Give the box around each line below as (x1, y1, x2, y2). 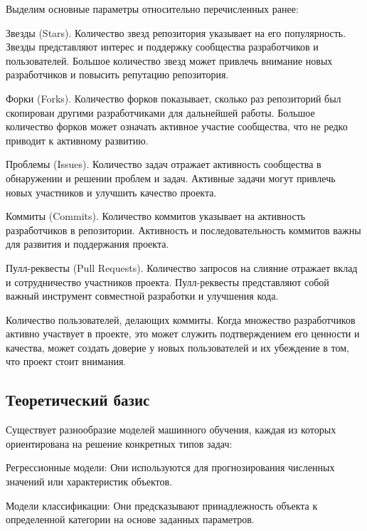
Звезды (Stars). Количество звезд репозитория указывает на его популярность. (6, 25, 346, 40)
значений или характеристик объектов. (6, 474, 172, 489)
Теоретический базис (6, 389, 150, 411)
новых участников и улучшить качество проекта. (6, 184, 217, 199)
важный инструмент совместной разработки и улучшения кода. (6, 288, 279, 303)
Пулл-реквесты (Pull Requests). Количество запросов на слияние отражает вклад (6, 260, 358, 275)
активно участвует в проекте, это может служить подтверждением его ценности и (6, 326, 360, 341)
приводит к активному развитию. (6, 132, 149, 147)
